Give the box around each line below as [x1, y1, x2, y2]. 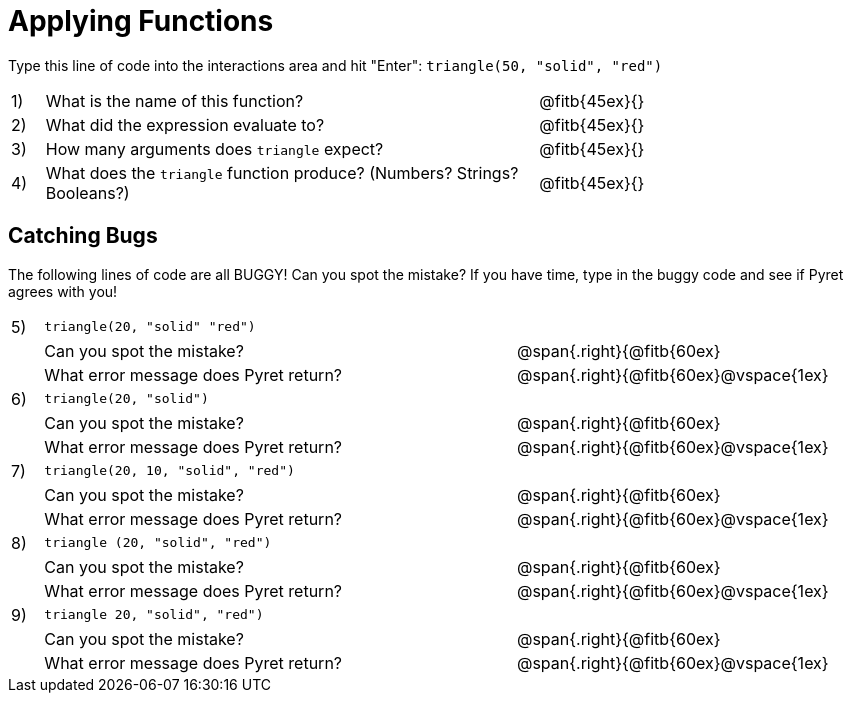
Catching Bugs [8, 223, 158, 249]
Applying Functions [8, 4, 274, 38]
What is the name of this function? [45, 90, 304, 111]
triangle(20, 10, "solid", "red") [44, 463, 295, 479]
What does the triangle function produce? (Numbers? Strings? [45, 162, 519, 183]
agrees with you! [8, 282, 118, 300]
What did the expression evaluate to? [45, 114, 325, 135]
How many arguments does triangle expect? [45, 138, 384, 159]
